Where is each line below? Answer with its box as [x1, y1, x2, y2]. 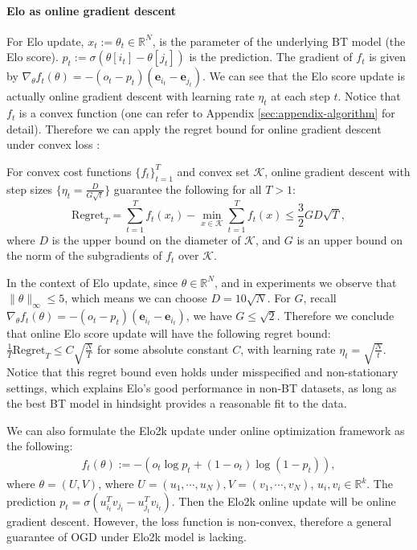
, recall [303, 289, 337, 306]
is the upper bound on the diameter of [51, 231, 241, 248]
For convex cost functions [6, 162, 132, 179]
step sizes [6, 180, 52, 197]
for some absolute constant [96, 340, 229, 357]
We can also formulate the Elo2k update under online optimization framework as [6, 421, 405, 438]
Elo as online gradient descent [6, 2, 177, 18]
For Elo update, [6, 32, 84, 49]
